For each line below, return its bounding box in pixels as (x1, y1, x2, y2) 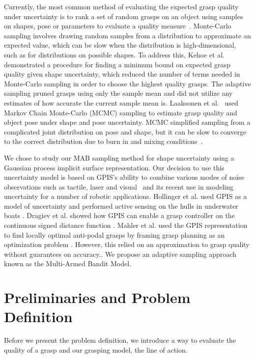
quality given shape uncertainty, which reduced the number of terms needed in (4, 69, 240, 79)
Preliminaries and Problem (4, 287, 191, 307)
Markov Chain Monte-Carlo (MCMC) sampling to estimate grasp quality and (4, 107, 237, 117)
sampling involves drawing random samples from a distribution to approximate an (4, 30, 251, 40)
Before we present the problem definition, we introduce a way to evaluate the (4, 335, 236, 345)
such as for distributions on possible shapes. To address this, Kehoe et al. (4, 49, 225, 59)
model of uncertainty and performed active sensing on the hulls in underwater (4, 200, 238, 211)
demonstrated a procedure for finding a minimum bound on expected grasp (4, 59, 230, 69)
